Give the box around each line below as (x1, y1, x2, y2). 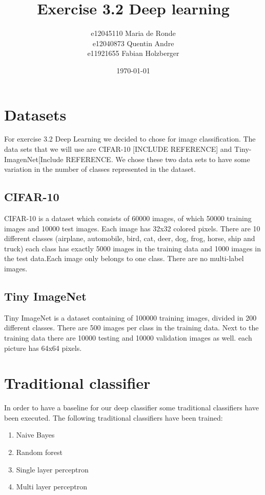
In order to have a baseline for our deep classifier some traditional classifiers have (4, 402, 259, 413)
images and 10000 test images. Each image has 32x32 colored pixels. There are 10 (4, 223, 260, 233)
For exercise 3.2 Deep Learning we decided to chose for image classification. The (4, 133, 256, 144)
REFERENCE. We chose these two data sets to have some (66, 153, 250, 164)
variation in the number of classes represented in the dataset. (4, 164, 196, 174)
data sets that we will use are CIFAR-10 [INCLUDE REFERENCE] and (4, 144, 232, 154)
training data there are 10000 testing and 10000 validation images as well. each (4, 332, 252, 343)
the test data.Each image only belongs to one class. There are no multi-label (4, 253, 244, 264)
